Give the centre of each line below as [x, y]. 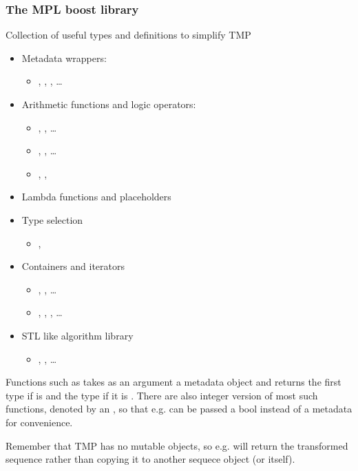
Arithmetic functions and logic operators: [109, 104]
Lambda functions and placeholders [96, 197]
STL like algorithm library [77, 335]
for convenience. [39, 422]
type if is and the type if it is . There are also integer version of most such [162, 395]
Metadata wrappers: [64, 57]
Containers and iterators [73, 266]
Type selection [52, 219]
